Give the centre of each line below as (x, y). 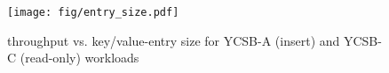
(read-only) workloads (79, 58)
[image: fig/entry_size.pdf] (93, 12)
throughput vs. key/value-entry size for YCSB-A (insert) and (174, 40)
